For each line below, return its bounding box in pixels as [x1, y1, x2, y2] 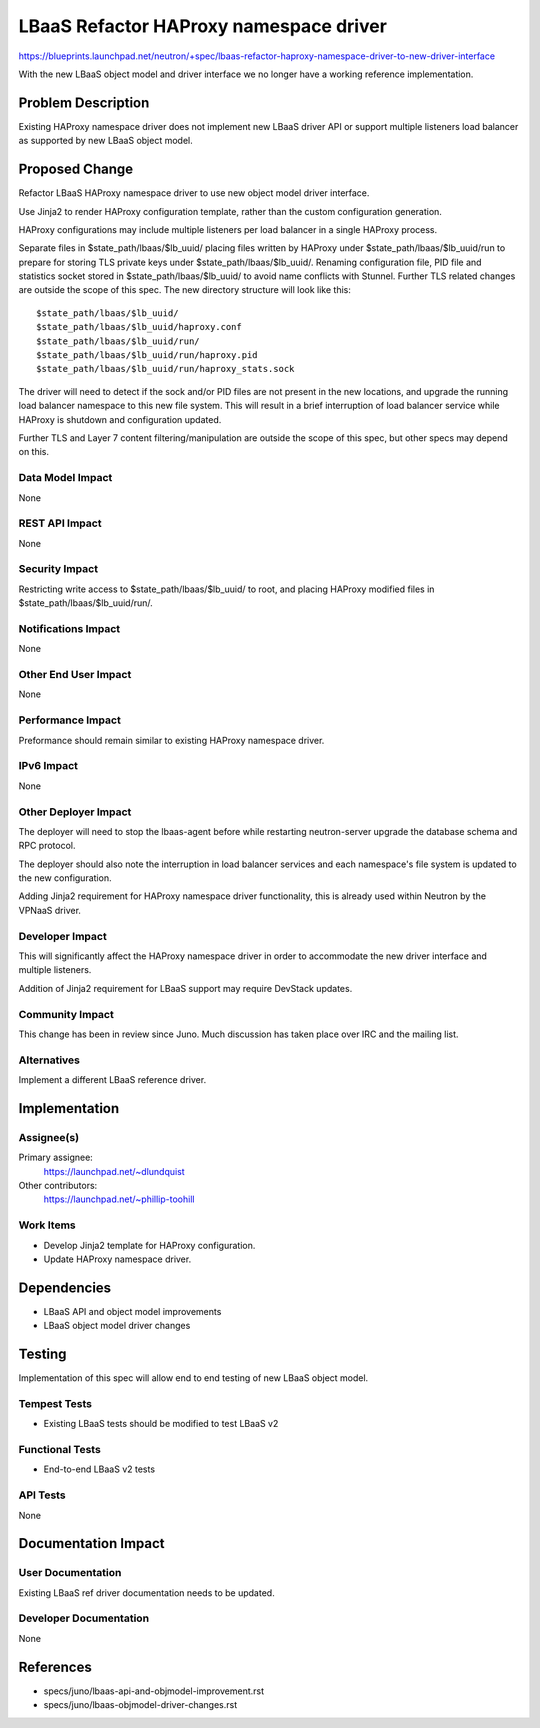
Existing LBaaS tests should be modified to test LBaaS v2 [43, 1418, 279, 1430]
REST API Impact [18, 516, 102, 530]
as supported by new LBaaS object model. [18, 135, 194, 147]
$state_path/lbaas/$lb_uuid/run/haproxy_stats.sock [36, 363, 295, 375]
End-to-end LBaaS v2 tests [43, 1463, 155, 1475]
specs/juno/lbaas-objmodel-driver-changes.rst [43, 1699, 238, 1711]
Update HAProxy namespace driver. [43, 1253, 192, 1265]
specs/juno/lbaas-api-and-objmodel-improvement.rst [43, 1685, 265, 1697]
